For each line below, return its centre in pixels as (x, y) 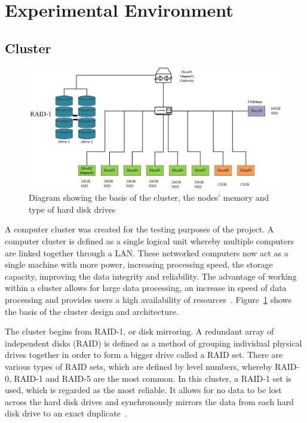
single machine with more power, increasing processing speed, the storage (139, 264)
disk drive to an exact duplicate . (66, 413)
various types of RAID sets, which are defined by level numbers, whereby (139, 367)
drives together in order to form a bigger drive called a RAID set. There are (144, 355)
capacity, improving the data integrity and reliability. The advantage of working (151, 276)
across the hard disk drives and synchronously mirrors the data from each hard (149, 401)
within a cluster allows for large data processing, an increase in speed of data (146, 288)
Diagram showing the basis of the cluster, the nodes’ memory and (149, 197)
